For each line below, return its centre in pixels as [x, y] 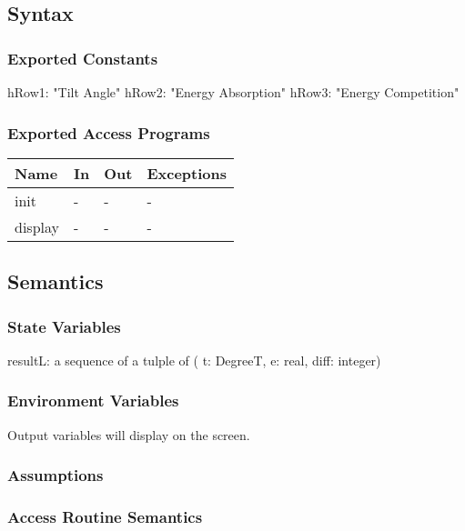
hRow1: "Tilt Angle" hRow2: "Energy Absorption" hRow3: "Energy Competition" [233, 92]
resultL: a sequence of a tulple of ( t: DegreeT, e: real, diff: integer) [194, 360]
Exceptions [187, 173]
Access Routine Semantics [105, 516]
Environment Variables [93, 401]
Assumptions [56, 475]
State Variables [64, 326]
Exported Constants [83, 58]
